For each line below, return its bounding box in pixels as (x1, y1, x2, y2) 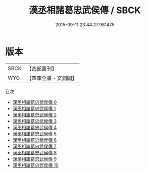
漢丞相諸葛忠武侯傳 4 (12, 124, 57, 130)
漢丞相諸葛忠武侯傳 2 (12, 111, 57, 118)
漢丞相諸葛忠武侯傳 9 (12, 156, 57, 162)
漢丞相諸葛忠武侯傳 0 (12, 99, 57, 105)
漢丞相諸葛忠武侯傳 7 (12, 143, 57, 149)
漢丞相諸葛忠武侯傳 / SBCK (29, 5, 141, 16)
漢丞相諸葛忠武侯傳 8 (12, 149, 57, 155)
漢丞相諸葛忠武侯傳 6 (12, 137, 57, 143)
